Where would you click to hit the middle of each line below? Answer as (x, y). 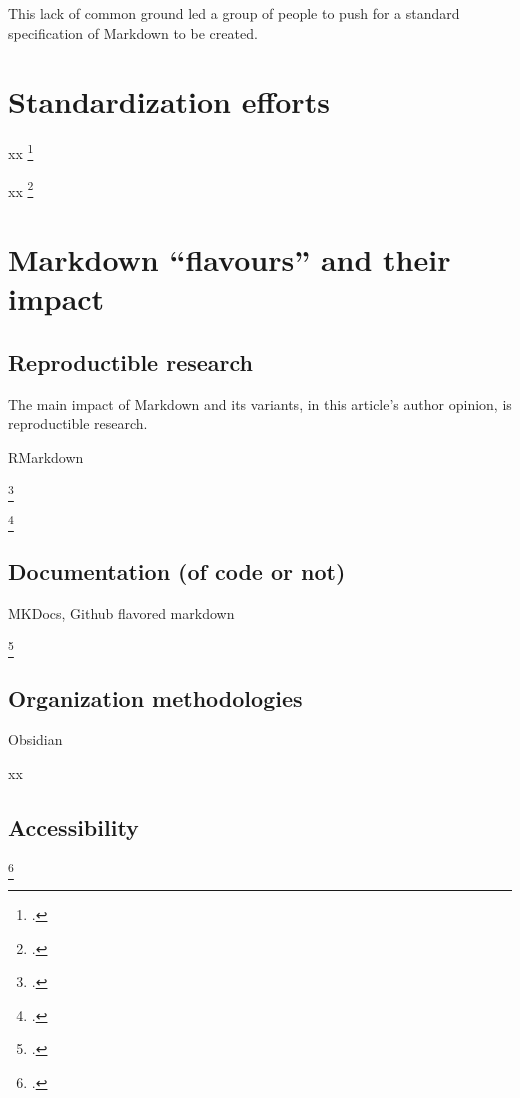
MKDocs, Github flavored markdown (121, 613)
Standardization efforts (169, 101)
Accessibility (73, 826)
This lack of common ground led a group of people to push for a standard (234, 13)
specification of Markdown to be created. (133, 32)
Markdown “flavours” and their (229, 259)
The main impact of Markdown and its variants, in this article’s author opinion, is (260, 403)
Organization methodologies (155, 697)
